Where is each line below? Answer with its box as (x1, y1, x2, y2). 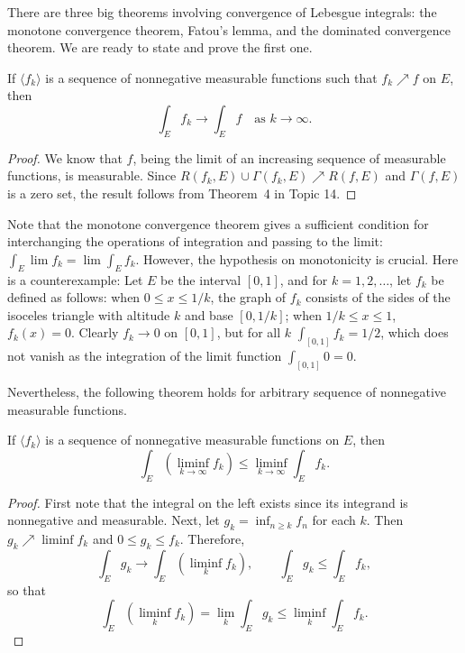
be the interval (160, 270, 242, 289)
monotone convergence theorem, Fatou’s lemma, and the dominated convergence (7, 20, 451, 39)
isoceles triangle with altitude (7, 305, 170, 324)
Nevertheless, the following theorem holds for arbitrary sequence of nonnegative (7, 382, 447, 401)
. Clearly (70, 323, 119, 342)
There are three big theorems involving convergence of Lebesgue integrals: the (7, 3, 437, 21)
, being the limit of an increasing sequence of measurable (132, 148, 446, 167)
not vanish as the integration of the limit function (7, 346, 282, 365)
